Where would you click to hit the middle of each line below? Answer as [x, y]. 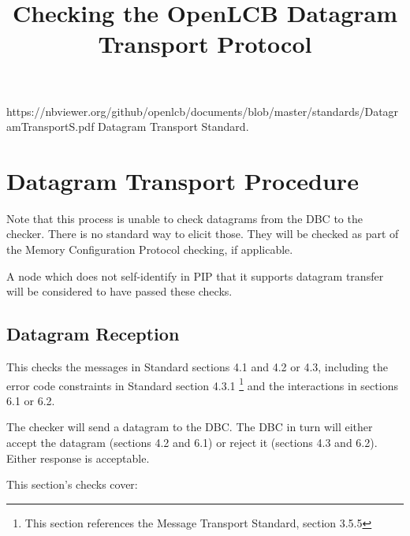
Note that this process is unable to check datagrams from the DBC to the [184, 218]
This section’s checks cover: [72, 484]
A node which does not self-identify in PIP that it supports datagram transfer [195, 275]
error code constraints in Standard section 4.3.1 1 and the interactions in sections [202, 384]
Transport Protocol [205, 44]
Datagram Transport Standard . [173, 127]
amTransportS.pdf [50, 127]
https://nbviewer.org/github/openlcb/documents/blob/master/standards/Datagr [203, 111]
